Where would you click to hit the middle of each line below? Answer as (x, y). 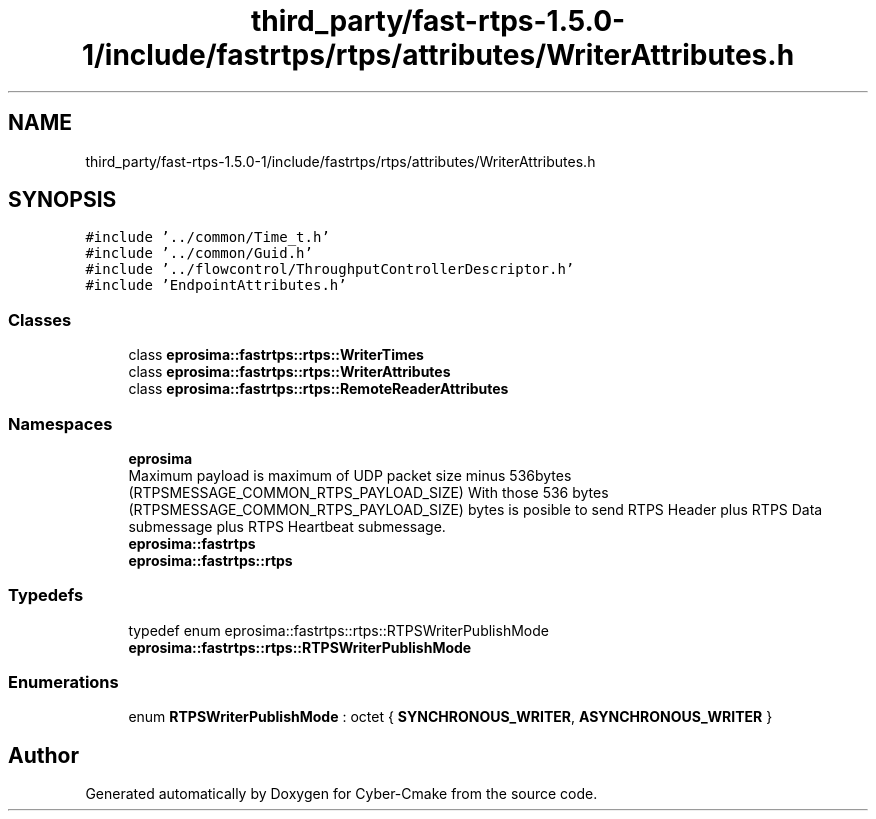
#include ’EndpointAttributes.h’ (216, 285)
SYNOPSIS (62, 200)
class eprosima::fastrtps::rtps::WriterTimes (276, 355)
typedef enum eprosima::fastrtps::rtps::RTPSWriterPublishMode (338, 630)
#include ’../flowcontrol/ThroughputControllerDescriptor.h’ (330, 269)
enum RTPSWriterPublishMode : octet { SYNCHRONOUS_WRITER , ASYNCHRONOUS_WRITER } (450, 717)
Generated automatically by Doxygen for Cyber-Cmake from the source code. (341, 794)
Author (43, 755)
